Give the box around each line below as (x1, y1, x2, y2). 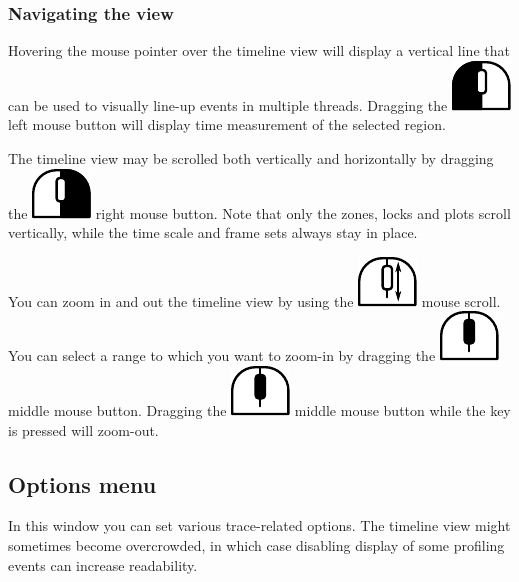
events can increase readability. (8, 554, 198, 575)
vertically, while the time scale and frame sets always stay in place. (8, 222, 418, 243)
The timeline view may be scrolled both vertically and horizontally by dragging (8, 148, 494, 168)
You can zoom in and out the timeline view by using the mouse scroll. (8, 290, 501, 311)
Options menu (8, 468, 157, 499)
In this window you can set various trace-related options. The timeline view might (8, 515, 511, 536)
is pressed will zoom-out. (8, 419, 159, 440)
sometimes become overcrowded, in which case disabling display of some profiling (8, 534, 505, 555)
